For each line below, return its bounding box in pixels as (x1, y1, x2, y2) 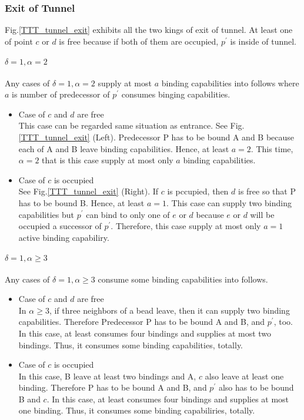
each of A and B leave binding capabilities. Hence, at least (18, 142, 229, 154)
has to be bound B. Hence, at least (18, 196, 145, 209)
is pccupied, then (167, 185, 229, 197)
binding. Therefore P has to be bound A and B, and (18, 381, 207, 394)
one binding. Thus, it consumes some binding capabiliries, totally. (18, 404, 255, 416)
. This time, (250, 142, 293, 154)
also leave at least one (205, 369, 284, 382)
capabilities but (18, 208, 75, 220)
